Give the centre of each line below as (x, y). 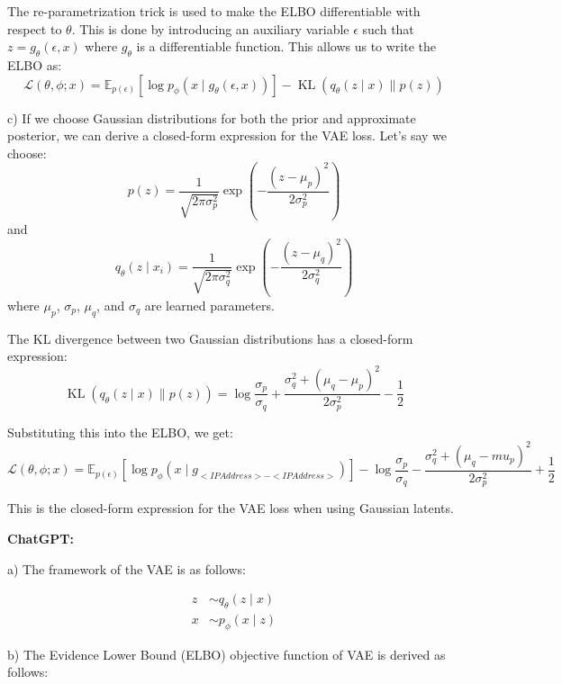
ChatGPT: (41, 538)
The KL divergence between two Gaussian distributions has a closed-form (210, 338)
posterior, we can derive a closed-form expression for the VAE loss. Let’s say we (227, 135)
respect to (35, 28)
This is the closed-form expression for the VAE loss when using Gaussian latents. (231, 508)
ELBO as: (35, 64)
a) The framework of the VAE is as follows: (127, 568)
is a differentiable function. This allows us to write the (286, 46)
